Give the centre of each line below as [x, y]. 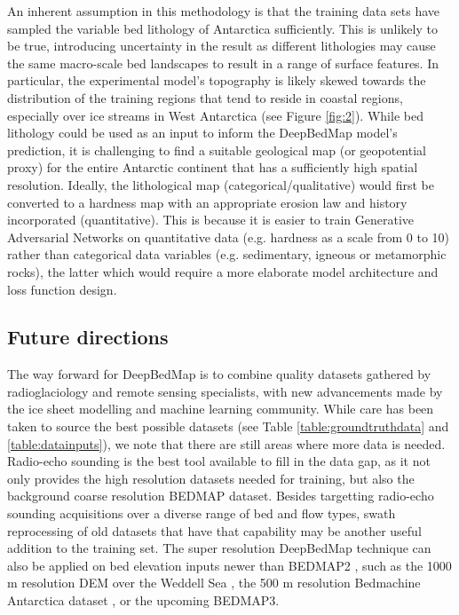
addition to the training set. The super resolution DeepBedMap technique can [219, 548]
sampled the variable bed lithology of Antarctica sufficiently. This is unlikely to [222, 28]
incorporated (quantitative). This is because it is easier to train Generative [211, 220]
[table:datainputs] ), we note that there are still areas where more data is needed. [226, 443]
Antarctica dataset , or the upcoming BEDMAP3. [143, 600]
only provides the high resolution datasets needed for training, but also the [211, 478]
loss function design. [62, 289]
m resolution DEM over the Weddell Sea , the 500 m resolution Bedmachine [214, 583]
